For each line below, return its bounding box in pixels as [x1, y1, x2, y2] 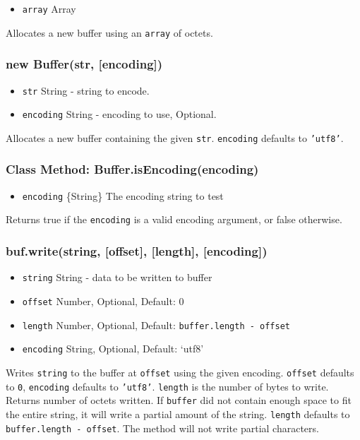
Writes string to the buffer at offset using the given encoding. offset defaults [6, 364, 354, 379]
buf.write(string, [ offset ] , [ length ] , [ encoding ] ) [6, 242, 268, 259]
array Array [22, 1, 76, 16]
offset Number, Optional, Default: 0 [22, 293, 184, 308]
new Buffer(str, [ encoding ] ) [6, 55, 163, 73]
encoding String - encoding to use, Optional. [22, 107, 217, 121]
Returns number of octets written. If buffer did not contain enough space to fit [6, 393, 352, 408]
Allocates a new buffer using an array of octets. [6, 25, 213, 40]
